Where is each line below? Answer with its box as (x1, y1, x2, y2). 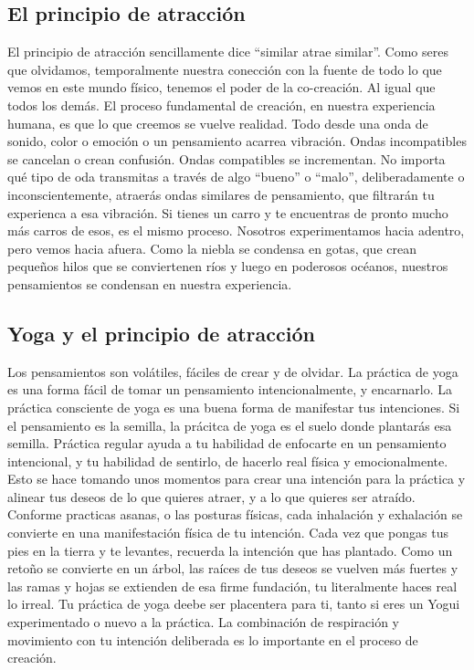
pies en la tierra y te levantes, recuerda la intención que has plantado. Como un (7, 540, 453, 560)
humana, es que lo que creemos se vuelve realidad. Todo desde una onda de (7, 113, 428, 132)
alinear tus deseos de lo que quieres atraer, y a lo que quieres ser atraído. (7, 487, 416, 506)
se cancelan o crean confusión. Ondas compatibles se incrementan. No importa (7, 149, 446, 168)
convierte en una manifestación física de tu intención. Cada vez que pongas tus (7, 523, 448, 542)
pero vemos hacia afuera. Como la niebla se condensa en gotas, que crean (7, 238, 416, 257)
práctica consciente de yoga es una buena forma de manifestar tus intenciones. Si (7, 397, 460, 416)
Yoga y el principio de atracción (7, 319, 315, 347)
